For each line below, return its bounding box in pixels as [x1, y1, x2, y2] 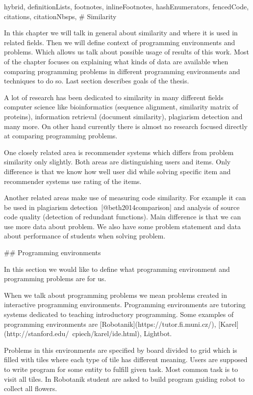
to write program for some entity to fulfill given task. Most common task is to [4, 364, 238, 374]
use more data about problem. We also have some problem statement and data [4, 221, 241, 231]
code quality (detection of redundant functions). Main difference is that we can [4, 211, 241, 222]
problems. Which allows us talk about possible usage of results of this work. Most [4, 47, 249, 57]
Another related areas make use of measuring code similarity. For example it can [4, 192, 246, 203]
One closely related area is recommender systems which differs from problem [4, 147, 234, 157]
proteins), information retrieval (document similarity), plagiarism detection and [4, 111, 243, 121]
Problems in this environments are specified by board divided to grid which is [4, 344, 237, 355]
